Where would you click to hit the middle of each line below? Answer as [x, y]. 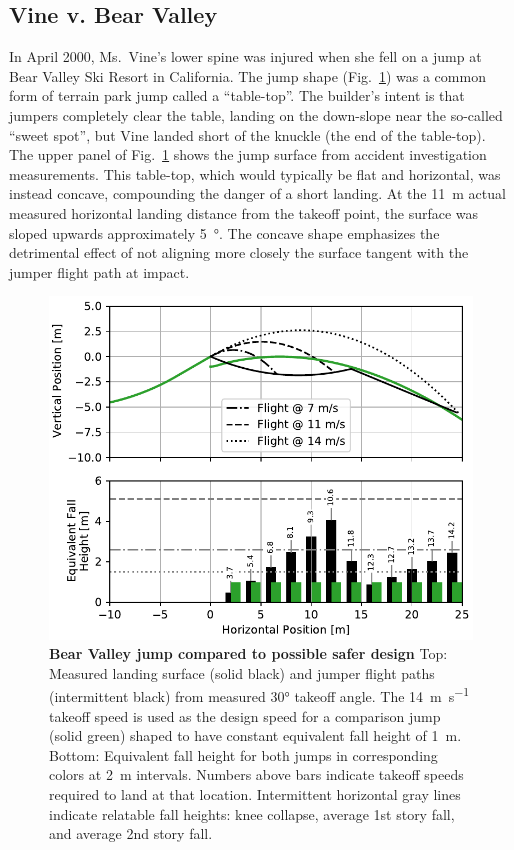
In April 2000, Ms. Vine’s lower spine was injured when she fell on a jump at [245, 56]
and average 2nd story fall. [131, 833]
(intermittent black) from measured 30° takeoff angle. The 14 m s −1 [259, 695]
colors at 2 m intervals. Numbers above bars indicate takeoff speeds [256, 774]
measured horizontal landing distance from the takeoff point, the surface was [244, 212]
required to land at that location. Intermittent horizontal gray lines [255, 794]
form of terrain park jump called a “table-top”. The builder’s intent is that [237, 95]
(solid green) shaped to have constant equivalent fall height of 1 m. [255, 735]
